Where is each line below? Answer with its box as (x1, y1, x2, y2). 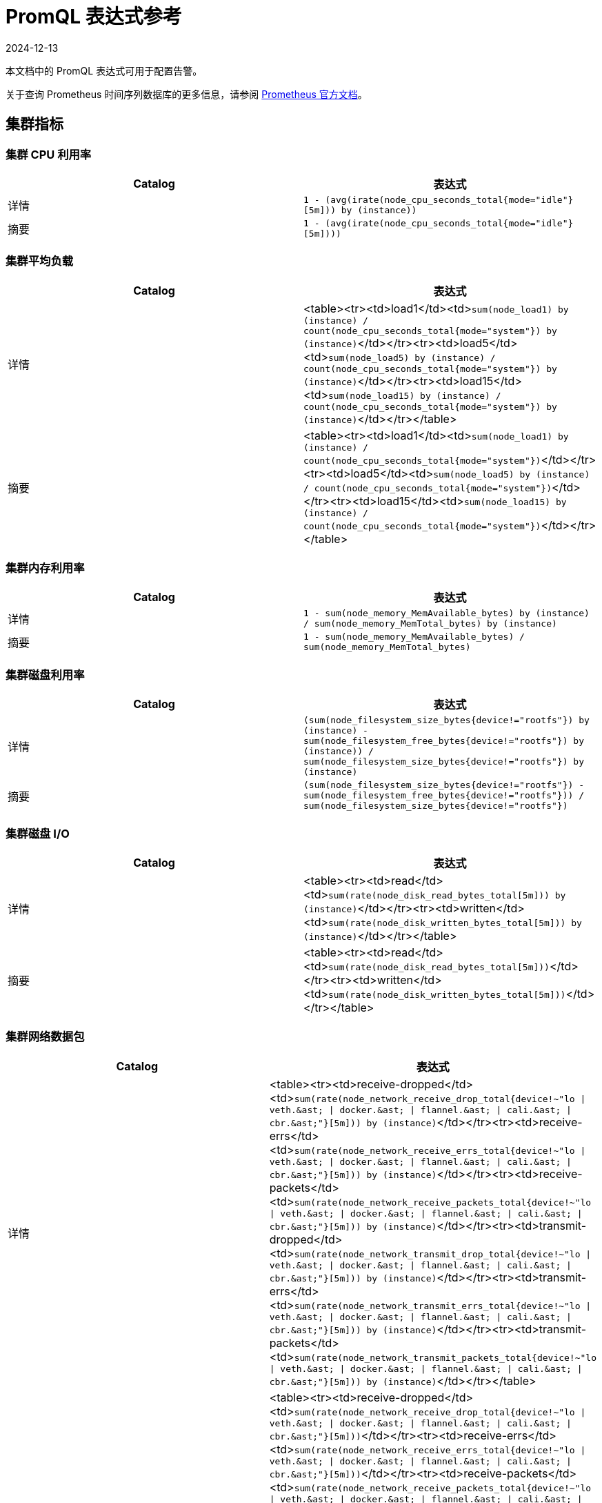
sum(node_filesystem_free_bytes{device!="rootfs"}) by (303, 736, 584, 747)
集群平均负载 (6, 254, 74, 268)
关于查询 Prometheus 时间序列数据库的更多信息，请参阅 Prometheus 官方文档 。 (6, 88, 368, 100)
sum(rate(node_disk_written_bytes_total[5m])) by (328, 917, 582, 928)
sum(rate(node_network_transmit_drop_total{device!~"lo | (294, 1248, 592, 1259)
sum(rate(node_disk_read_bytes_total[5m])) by (328, 890, 566, 901)
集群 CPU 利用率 (6, 147, 92, 161)
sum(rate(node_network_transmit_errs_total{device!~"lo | (294, 1300, 592, 1311)
